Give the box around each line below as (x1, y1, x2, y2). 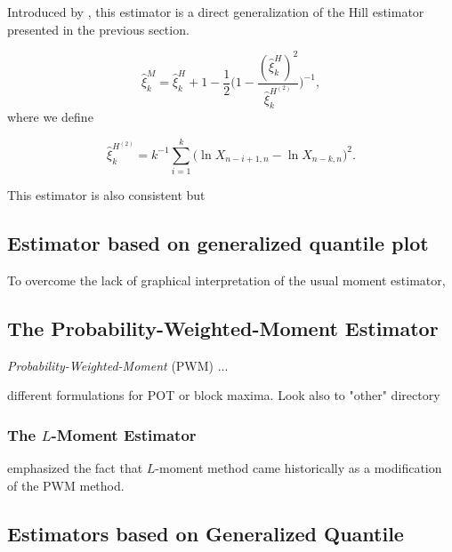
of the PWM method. (7, 476, 125, 494)
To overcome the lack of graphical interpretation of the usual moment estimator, (7, 270, 446, 289)
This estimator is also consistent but (7, 186, 206, 204)
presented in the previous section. (7, 20, 190, 38)
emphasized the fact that (7, 459, 143, 477)
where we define (7, 108, 93, 126)
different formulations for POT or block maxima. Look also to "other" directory (7, 386, 440, 404)
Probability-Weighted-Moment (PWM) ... (7, 356, 229, 374)
